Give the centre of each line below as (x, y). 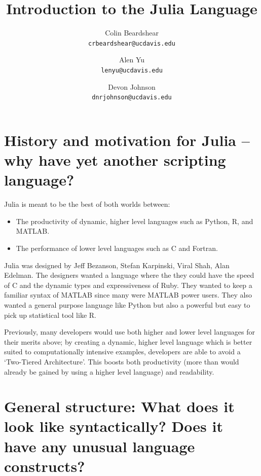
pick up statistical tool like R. (50, 315)
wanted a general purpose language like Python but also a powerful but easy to (127, 304)
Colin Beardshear (132, 33)
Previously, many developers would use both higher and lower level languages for (129, 332)
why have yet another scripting (115, 160)
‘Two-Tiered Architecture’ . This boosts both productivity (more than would (122, 361)
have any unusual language (100, 446)
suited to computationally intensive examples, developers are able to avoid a (122, 352)
